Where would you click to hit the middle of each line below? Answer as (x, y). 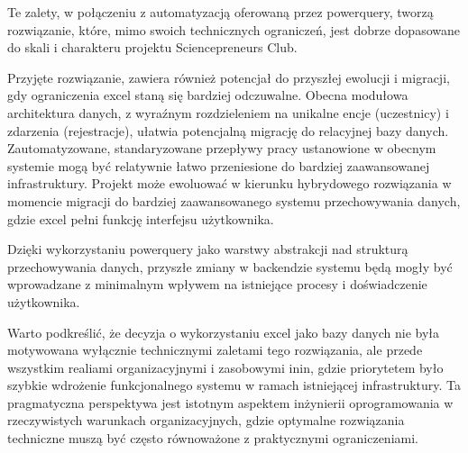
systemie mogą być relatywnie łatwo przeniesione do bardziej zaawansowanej (219, 165)
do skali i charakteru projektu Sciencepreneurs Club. (152, 47)
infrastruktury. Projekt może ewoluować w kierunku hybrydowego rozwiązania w (229, 183)
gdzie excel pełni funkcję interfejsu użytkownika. (141, 218)
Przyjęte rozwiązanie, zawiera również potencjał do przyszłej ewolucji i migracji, (229, 77)
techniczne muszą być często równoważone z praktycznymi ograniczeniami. (213, 438)
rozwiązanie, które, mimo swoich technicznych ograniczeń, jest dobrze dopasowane (234, 29)
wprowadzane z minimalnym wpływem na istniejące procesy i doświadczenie (217, 284)
